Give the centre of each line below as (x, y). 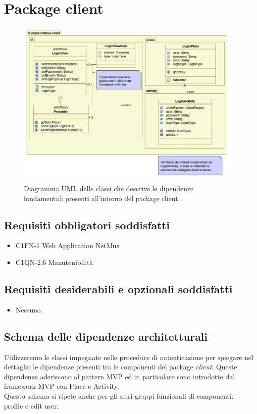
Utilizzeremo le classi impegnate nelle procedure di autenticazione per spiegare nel (129, 357)
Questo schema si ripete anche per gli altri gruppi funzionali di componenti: (119, 396)
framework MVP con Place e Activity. (62, 386)
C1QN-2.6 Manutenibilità (54, 262)
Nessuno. (29, 309)
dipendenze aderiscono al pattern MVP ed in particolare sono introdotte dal (120, 376)
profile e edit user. (31, 405)
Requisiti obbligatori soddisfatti (87, 225)
